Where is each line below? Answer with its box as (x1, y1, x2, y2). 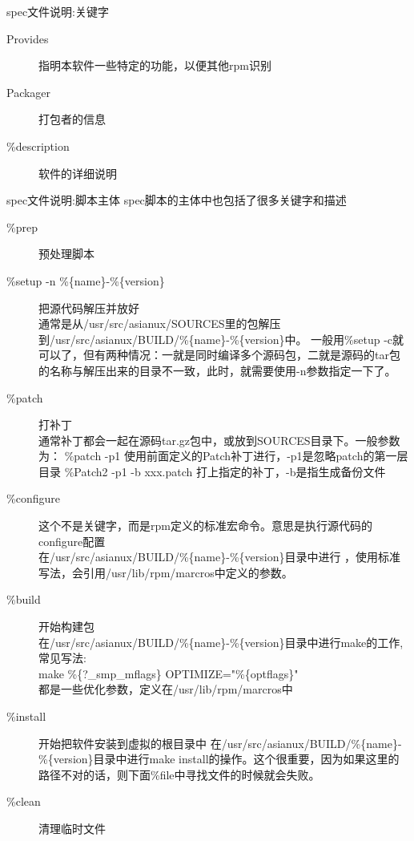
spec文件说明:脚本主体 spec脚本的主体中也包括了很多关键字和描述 (6, 192, 347, 208)
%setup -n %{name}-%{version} (6, 272, 165, 289)
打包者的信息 (38, 111, 106, 127)
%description (6, 137, 70, 154)
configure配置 (38, 532, 106, 549)
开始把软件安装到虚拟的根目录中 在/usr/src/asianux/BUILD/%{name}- (38, 734, 402, 751)
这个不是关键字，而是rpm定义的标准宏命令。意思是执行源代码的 (38, 517, 372, 534)
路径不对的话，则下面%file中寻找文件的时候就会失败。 (38, 766, 320, 782)
